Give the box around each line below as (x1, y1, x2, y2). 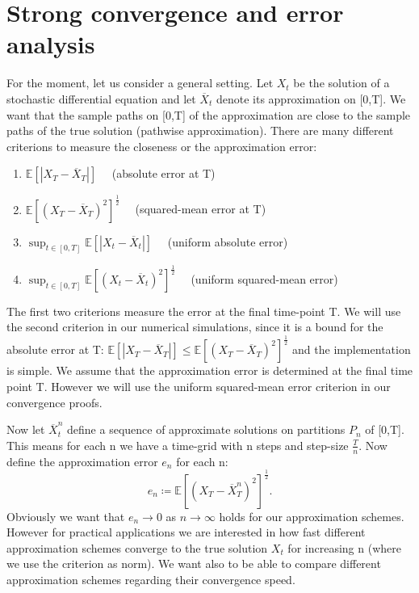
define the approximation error (6, 452, 158, 469)
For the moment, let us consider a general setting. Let (6, 74, 274, 91)
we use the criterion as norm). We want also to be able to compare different (6, 555, 381, 572)
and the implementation (292, 341, 411, 358)
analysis (6, 27, 95, 61)
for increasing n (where (287, 539, 401, 556)
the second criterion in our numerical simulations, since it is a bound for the (6, 318, 383, 335)
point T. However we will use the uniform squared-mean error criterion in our (6, 378, 391, 394)
